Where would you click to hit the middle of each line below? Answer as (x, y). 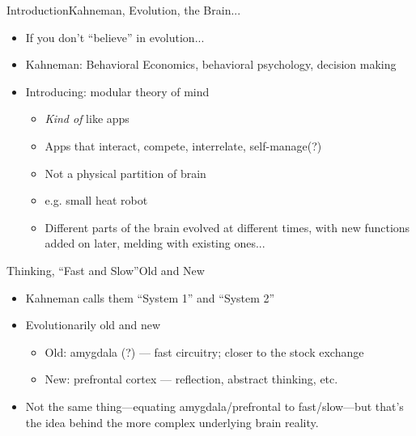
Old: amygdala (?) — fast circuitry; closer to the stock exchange (204, 351)
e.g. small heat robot (96, 200)
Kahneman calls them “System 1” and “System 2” (150, 297)
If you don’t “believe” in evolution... (115, 37)
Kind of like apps (87, 119)
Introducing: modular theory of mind (117, 91)
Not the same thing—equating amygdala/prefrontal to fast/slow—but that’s (214, 406)
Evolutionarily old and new (93, 325)
